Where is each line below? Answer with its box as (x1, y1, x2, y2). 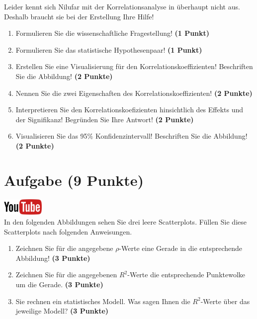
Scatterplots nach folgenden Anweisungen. (4, 226, 132, 237)
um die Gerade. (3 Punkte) (15, 279, 103, 290)
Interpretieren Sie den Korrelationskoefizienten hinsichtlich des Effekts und (15, 104, 244, 115)
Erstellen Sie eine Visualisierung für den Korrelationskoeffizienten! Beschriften (15, 61, 253, 72)
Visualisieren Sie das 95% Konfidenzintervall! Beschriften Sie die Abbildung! (15, 131, 248, 141)
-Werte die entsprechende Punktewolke (127, 269, 246, 280)
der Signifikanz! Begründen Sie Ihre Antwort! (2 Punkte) (15, 114, 194, 124)
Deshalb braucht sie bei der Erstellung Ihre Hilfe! (4, 11, 154, 21)
